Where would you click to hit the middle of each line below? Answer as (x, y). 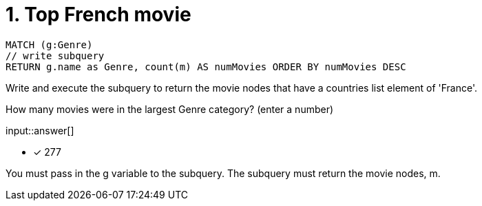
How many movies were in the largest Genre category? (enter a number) (170, 109)
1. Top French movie (98, 14)
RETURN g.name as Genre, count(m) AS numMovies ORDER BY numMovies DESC (206, 66)
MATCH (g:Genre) (49, 44)
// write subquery (55, 55)
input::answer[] (40, 130)
